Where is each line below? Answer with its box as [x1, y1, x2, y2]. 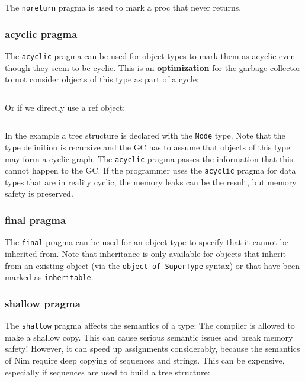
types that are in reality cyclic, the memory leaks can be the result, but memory [5, 175, 297, 188]
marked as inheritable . [5, 271, 94, 283]
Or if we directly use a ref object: [5, 101, 126, 113]
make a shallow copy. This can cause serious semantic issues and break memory [5, 330, 293, 343]
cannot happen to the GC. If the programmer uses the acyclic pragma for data [5, 164, 296, 176]
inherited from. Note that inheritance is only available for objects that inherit [5, 247, 286, 259]
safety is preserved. [5, 187, 73, 200]
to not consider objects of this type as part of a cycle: [5, 73, 199, 85]
